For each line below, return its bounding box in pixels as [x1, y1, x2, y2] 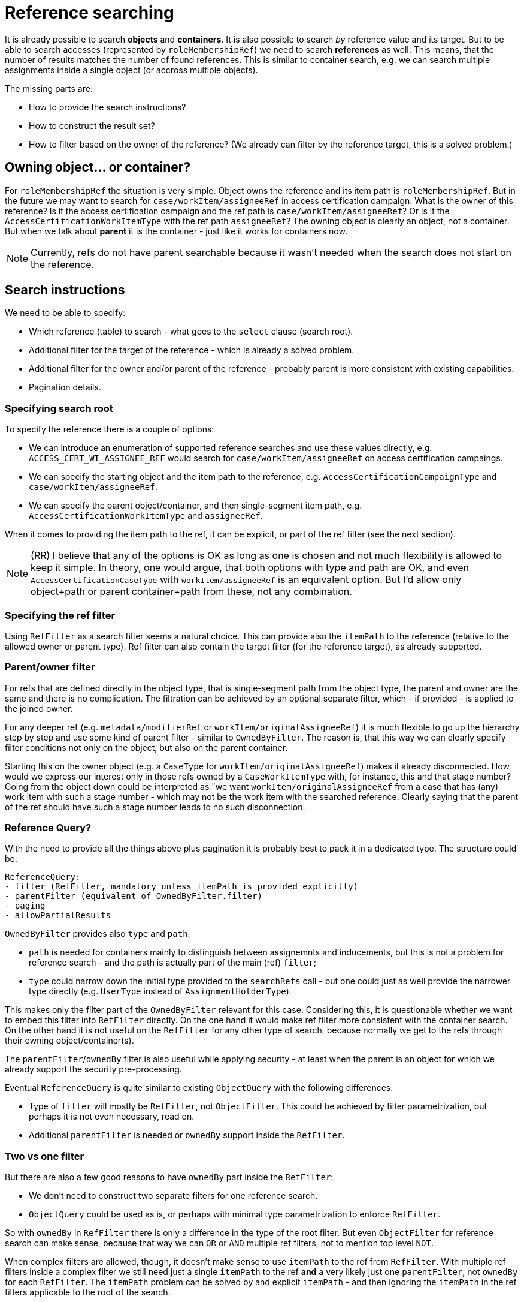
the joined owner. [5, 703, 73, 714]
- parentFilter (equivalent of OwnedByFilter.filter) [5, 891, 262, 901]
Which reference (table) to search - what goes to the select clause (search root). [29, 326, 353, 337]
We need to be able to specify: [5, 308, 126, 318]
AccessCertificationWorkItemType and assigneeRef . [29, 510, 263, 521]
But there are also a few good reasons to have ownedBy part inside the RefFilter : [5, 1172, 334, 1183]
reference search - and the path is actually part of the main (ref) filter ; [29, 957, 316, 968]
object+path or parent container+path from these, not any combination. [31, 585, 352, 598]
